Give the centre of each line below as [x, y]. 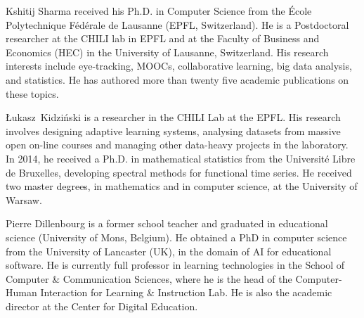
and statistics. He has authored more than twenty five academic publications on [177, 79]
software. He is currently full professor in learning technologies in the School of [175, 265]
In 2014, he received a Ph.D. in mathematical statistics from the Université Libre [181, 158]
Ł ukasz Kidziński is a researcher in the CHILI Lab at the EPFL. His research [173, 117]
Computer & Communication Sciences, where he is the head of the [149, 278]
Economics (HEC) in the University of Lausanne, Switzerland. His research [167, 52]
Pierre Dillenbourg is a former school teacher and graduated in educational [167, 223]
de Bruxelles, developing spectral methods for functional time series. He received [179, 172]
